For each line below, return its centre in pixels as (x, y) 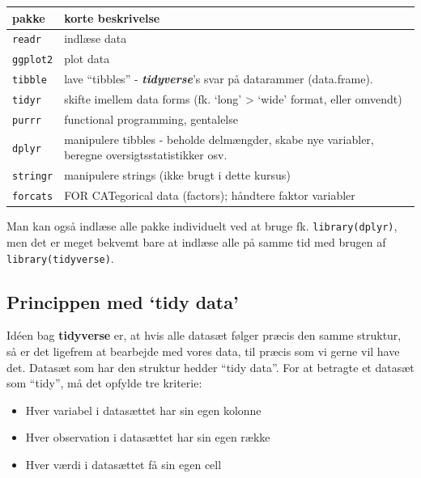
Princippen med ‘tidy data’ (123, 301)
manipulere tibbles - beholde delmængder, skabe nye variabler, (219, 139)
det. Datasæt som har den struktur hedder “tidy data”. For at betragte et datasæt (210, 367)
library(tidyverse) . (60, 258)
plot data (87, 59)
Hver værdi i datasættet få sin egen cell (123, 465)
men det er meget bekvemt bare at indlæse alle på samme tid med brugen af (196, 242)
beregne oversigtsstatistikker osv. (146, 155)
